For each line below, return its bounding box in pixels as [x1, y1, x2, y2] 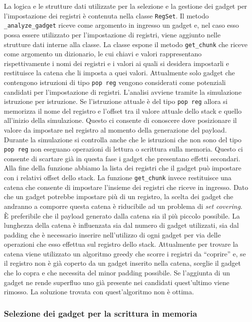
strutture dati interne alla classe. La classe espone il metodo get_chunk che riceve [4, 39, 248, 49]
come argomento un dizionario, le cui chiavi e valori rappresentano [4, 49, 202, 59]
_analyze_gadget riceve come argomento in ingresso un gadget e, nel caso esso [4, 20, 239, 30]
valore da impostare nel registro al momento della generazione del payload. [4, 125, 227, 135]
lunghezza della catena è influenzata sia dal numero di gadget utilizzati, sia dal [4, 220, 239, 230]
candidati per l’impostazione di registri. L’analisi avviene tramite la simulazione [4, 86, 242, 97]
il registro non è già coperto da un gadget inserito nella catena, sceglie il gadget [4, 258, 241, 268]
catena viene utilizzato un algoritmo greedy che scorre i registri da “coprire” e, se [4, 248, 246, 258]
